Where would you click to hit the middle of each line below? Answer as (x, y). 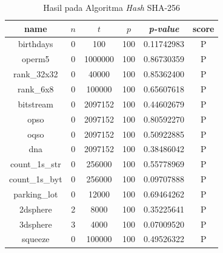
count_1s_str (35, 164)
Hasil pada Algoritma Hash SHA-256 (112, 7)
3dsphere (35, 224)
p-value (164, 28)
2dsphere (35, 209)
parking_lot (36, 194)
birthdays (35, 44)
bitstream (36, 104)
